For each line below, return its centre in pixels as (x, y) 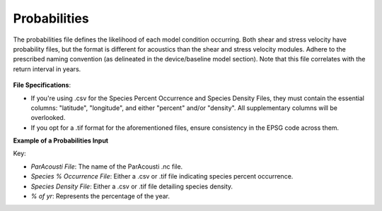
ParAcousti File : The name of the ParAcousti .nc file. (107, 167)
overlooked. (48, 118)
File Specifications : (42, 85)
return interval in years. (47, 69)
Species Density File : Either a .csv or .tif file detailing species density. (132, 186)
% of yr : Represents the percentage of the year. (100, 196)
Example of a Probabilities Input (61, 140)
